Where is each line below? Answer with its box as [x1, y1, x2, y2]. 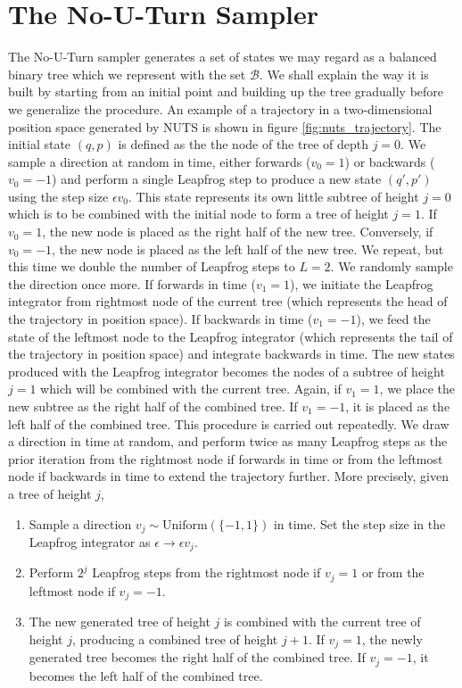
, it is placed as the [345, 397, 450, 415]
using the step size [8, 187, 109, 205]
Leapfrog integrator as [29, 533, 151, 551]
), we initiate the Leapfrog [290, 274, 433, 293]
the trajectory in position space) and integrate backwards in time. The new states [8, 344, 455, 363]
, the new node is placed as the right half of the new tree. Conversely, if [42, 222, 433, 241]
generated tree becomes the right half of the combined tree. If [29, 648, 366, 667]
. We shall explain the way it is [259, 64, 429, 83]
